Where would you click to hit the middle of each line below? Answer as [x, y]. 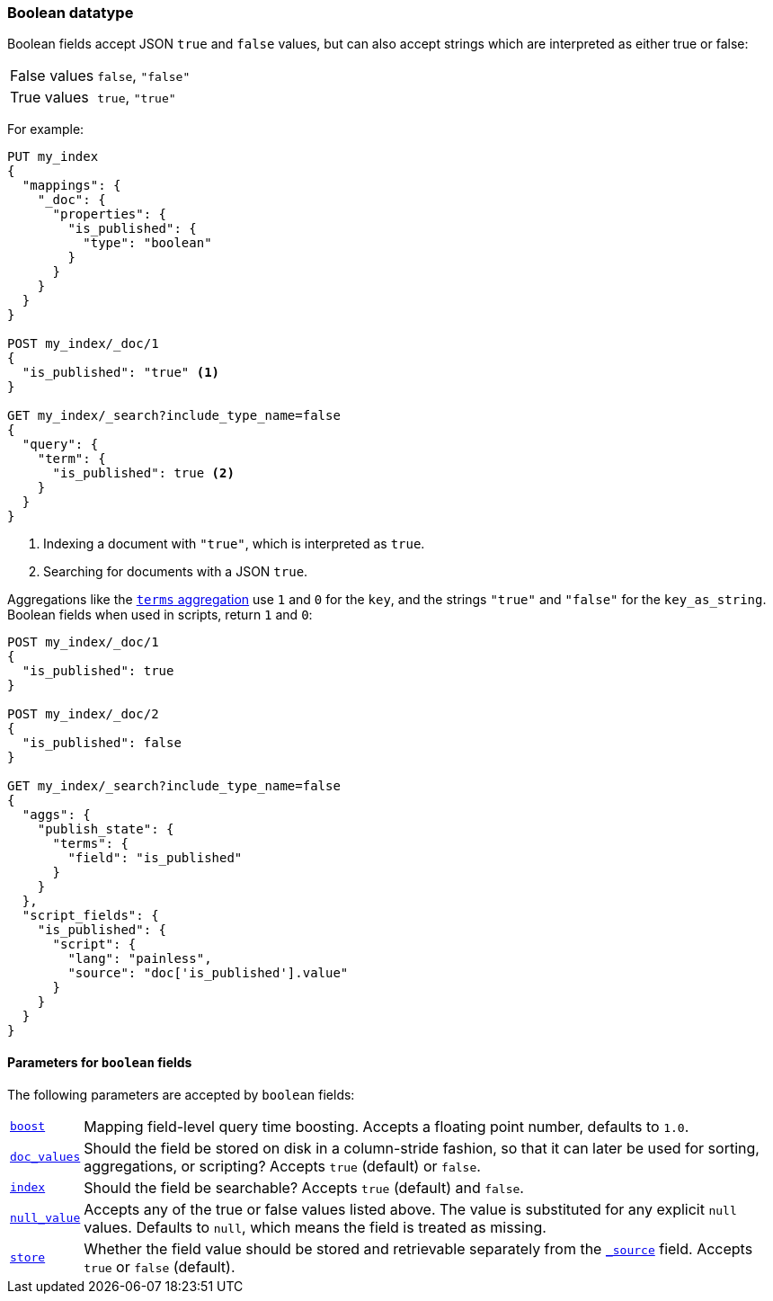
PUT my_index [53, 157]
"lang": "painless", [140, 959]
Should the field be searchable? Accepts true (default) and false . [304, 1187]
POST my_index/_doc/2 [83, 714]
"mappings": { [71, 186]
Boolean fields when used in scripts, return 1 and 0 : [160, 615]
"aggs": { [56, 815]
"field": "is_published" [155, 858]
